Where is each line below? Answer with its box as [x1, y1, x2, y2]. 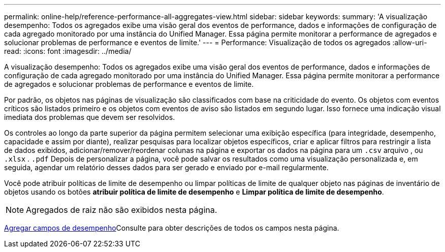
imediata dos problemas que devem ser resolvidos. [4, 113, 175, 121]
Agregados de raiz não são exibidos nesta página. [26, 205, 217, 215]
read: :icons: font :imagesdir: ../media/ [4, 47, 132, 55]
